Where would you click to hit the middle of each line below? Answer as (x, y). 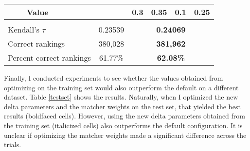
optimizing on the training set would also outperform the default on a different (121, 87)
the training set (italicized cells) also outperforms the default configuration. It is (123, 125)
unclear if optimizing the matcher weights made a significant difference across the (125, 135)
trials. (13, 144)
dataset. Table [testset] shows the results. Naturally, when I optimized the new (121, 97)
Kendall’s (24, 29)
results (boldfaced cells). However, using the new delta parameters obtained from (125, 116)
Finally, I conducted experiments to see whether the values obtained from (114, 78)
